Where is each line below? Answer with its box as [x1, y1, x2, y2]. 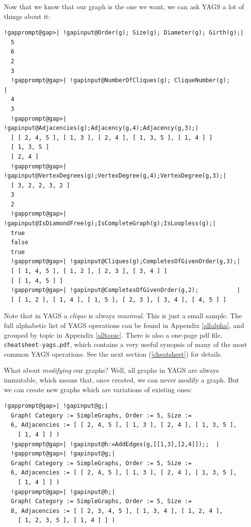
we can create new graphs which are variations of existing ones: [4, 384, 192, 394]
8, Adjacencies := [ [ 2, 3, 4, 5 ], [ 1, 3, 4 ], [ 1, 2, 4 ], [11, 507, 223, 514]
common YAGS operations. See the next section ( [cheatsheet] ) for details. [4, 348, 223, 359]
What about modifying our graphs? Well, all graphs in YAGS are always [4, 365, 219, 375]
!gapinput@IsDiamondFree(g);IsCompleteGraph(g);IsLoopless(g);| [4, 220, 216, 227]
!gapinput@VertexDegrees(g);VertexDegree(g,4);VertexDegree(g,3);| [4, 172, 227, 180]
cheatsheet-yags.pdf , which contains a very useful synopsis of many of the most [4, 339, 247, 349]
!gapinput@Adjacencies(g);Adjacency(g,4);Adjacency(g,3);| [4, 125, 199, 132]
